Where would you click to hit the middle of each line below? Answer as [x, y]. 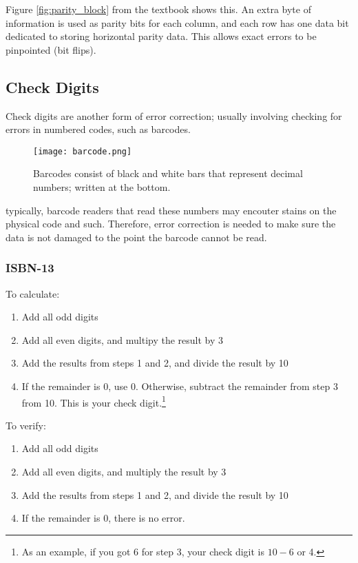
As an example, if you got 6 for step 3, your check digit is [143, 551]
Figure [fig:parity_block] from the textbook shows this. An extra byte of [158, 9]
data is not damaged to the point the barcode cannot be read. [136, 237]
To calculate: [33, 293]
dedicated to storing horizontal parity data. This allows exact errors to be [161, 36]
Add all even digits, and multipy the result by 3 [123, 339]
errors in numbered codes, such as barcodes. [98, 129]
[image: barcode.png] [83, 151]
